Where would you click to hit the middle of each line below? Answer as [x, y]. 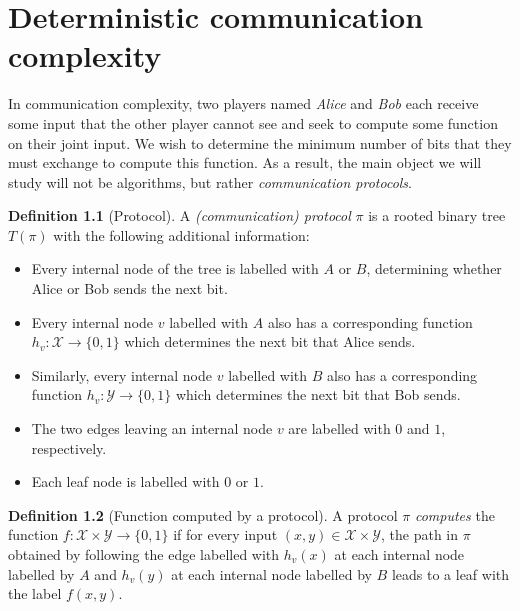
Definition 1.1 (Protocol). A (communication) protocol [179, 215]
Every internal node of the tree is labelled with [175, 268]
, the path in [419, 534]
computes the [454, 514]
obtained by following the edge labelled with [144, 554]
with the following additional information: [181, 234]
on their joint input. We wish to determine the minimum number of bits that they [260, 142]
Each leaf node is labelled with [125, 481]
